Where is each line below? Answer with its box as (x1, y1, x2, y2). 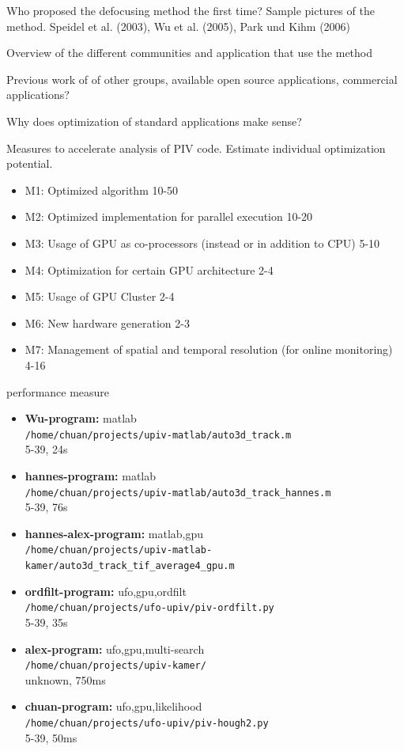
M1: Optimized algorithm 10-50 (25, 181, 179, 198)
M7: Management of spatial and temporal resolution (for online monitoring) (25, 341, 393, 358)
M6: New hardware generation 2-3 (25, 314, 190, 331)
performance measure (6, 383, 110, 400)
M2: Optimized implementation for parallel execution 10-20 (25, 208, 313, 225)
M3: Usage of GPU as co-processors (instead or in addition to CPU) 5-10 (25, 234, 380, 251)
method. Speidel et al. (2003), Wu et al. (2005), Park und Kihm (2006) (6, 17, 351, 34)
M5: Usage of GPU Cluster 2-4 (25, 288, 175, 305)
